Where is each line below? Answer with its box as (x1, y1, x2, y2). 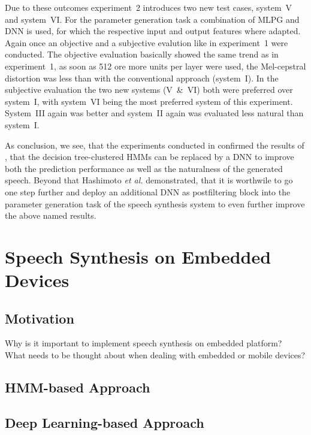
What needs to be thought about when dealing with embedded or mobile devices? (5, 349, 306, 361)
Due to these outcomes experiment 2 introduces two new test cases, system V (5, 1, 292, 13)
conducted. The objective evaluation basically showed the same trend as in (5, 48, 279, 61)
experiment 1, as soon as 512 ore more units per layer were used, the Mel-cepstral (5, 59, 306, 72)
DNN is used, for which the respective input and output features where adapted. (5, 25, 301, 37)
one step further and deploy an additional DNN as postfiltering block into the (5, 185, 291, 198)
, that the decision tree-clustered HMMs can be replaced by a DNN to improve (5, 150, 294, 163)
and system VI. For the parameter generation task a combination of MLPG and (5, 13, 300, 25)
